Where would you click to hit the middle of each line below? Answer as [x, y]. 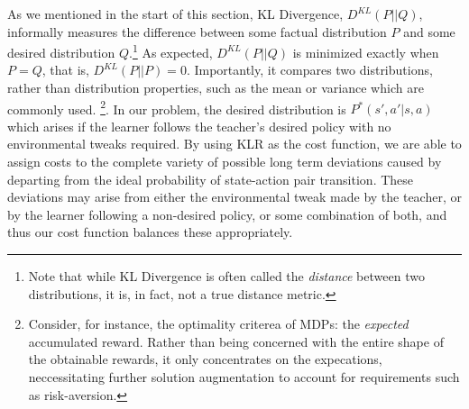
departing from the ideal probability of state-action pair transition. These [211, 179]
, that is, [65, 70]
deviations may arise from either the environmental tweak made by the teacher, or [234, 197]
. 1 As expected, [171, 51]
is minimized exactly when [366, 52]
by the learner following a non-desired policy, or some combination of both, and [227, 214]
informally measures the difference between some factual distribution [197, 31]
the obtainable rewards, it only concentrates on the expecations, [205, 359]
